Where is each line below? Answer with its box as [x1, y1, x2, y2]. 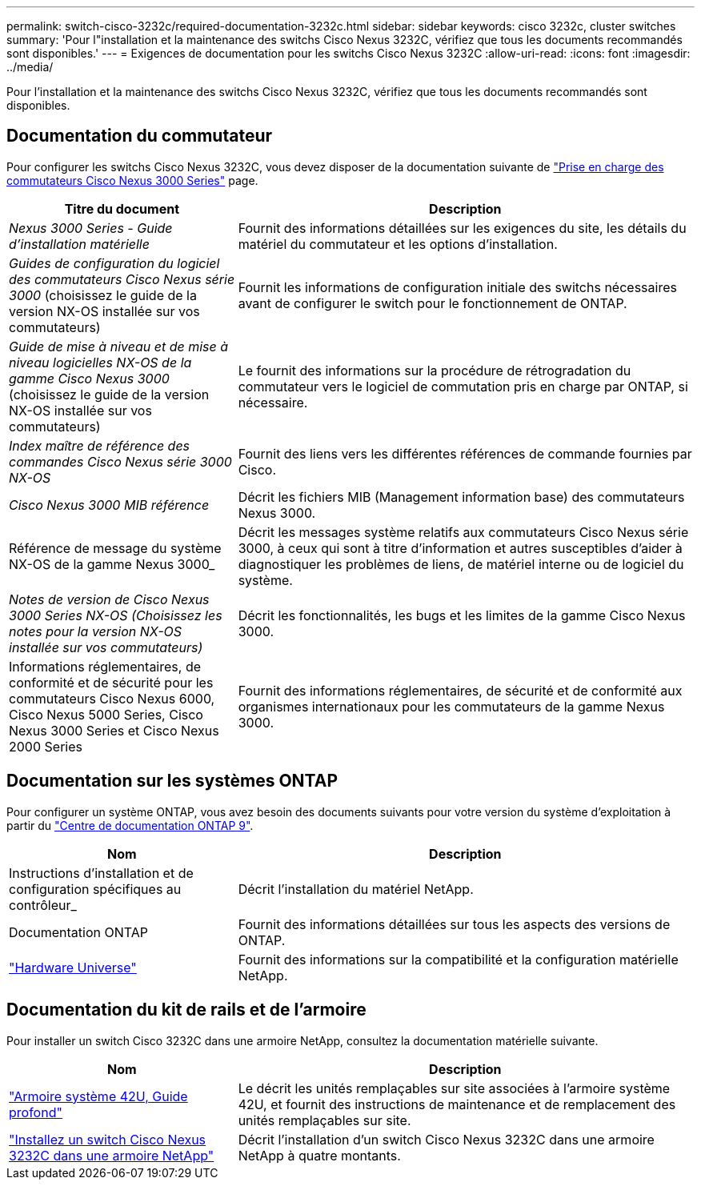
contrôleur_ [9, 896, 77, 913]
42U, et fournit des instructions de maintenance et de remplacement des [238, 1096, 676, 1112]
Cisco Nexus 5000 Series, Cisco [9, 706, 203, 723]
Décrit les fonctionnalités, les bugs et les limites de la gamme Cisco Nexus [238, 607, 686, 623]
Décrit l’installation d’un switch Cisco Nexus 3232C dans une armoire [238, 1131, 655, 1148]
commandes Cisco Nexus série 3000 [9, 453, 232, 470]
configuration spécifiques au [9, 880, 182, 897]
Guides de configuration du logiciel [9, 254, 220, 271]
